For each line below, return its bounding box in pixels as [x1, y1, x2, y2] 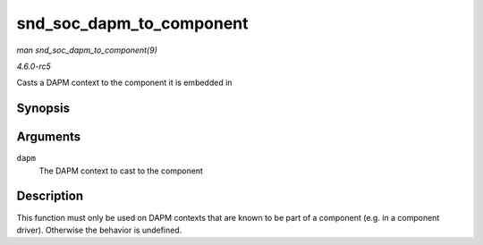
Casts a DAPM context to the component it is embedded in [16, 77, 233, 89]
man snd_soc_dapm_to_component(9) [16, 45, 158, 55]
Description [16, 189, 84, 204]
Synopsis [16, 101, 71, 116]
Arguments [16, 130, 81, 145]
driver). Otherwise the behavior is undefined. [16, 224, 182, 235]
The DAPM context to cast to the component [38, 165, 203, 176]
